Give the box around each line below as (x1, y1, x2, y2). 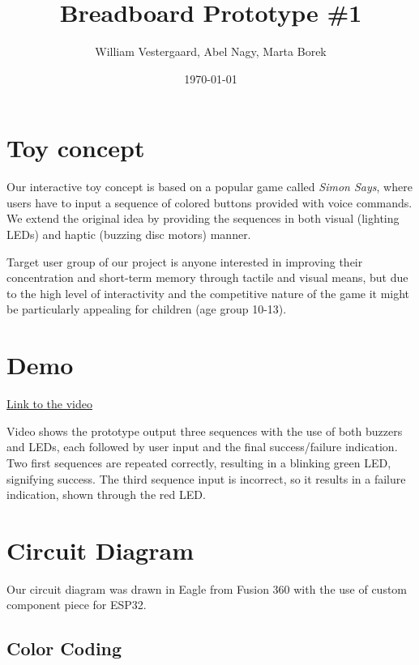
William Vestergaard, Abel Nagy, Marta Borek (95, 43, 327, 60)
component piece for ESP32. (6, 596, 147, 613)
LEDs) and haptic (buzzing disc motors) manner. (6, 226, 251, 243)
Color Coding (6, 636, 122, 661)
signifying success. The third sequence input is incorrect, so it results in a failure (6, 470, 406, 487)
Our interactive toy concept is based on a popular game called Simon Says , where (6, 178, 413, 195)
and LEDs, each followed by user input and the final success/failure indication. (6, 438, 398, 455)
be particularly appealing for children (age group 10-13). (6, 301, 287, 318)
